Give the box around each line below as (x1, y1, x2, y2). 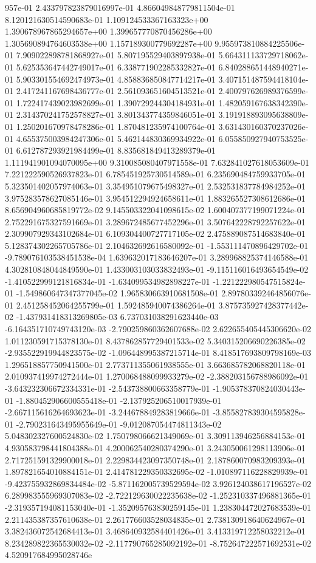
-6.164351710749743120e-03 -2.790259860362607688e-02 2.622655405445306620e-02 (5, 322, 311, 335)
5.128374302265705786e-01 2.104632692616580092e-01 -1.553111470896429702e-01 (5, 239, 309, 251)
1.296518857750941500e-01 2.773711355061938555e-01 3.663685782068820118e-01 (5, 358, 306, 370)
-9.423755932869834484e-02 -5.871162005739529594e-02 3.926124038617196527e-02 (5, 477, 311, 490)
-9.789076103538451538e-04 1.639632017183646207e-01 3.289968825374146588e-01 (5, 251, 309, 264)
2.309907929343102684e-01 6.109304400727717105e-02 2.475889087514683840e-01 (5, 227, 306, 240)
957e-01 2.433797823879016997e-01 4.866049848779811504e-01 (5, 1, 235, 13)
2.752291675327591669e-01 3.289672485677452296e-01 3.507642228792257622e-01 (5, 215, 306, 228)
